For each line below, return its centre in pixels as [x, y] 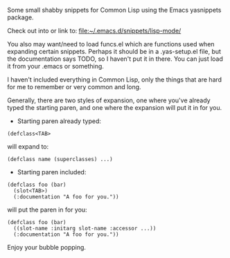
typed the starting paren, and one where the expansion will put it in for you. [115, 108]
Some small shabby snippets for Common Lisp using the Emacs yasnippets [114, 10]
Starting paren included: [52, 172]
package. [20, 17]
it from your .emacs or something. [55, 66]
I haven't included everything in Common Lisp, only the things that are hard [115, 80]
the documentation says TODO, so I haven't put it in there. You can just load [115, 59]
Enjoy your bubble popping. [47, 247]
